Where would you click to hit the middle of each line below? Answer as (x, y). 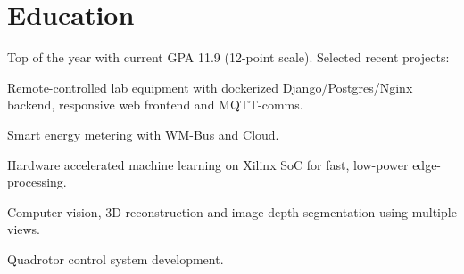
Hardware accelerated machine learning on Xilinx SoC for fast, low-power (208, 164)
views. (24, 229)
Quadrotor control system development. (116, 258)
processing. (37, 182)
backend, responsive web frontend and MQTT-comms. (155, 105)
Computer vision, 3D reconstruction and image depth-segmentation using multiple (232, 211)
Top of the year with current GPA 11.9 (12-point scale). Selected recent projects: (228, 57)
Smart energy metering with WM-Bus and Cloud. (143, 134)
